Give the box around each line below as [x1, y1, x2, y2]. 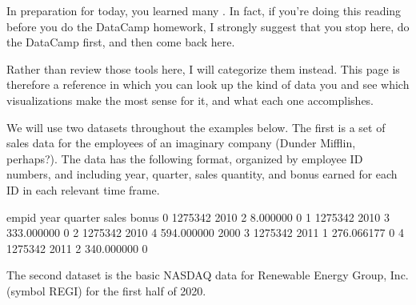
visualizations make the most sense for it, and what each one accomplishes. [6, 91, 374, 108]
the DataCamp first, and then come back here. [6, 34, 235, 50]
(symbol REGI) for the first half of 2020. [6, 282, 206, 299]
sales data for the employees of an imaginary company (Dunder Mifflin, [6, 134, 356, 151]
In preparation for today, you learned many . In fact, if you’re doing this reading [6, 2, 402, 18]
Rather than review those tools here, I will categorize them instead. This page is [6, 60, 400, 77]
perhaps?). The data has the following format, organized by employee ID [6, 150, 363, 167]
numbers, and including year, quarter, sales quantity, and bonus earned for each [6, 166, 398, 183]
